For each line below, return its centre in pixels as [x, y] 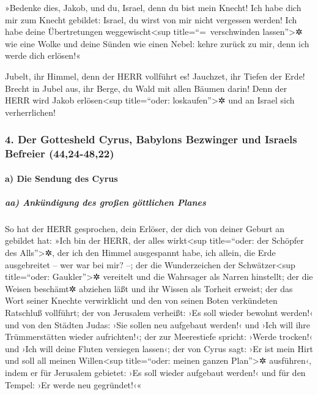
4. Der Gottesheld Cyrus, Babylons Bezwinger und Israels [151, 139]
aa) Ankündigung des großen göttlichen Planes [105, 202]
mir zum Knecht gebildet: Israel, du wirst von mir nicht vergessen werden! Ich [151, 19]
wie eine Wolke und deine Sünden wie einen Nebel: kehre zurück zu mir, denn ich [157, 43]
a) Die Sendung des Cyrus [61, 178]
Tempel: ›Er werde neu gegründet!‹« [73, 384]
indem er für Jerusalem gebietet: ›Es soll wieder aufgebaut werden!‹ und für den [155, 372]
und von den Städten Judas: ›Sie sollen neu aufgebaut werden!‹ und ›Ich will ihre [158, 324]
